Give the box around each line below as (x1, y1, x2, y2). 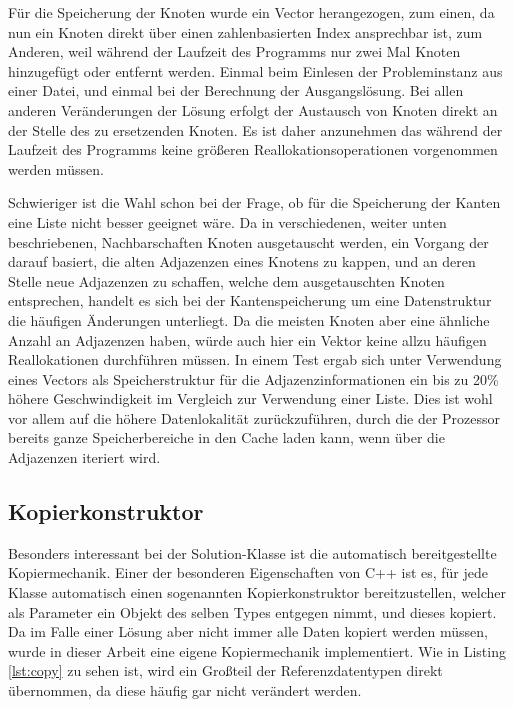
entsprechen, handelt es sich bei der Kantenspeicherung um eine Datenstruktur (8, 290, 492, 311)
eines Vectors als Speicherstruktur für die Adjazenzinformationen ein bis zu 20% (8, 368, 499, 389)
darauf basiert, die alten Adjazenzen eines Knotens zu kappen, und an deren (8, 251, 476, 272)
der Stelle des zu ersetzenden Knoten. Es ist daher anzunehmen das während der (8, 119, 503, 140)
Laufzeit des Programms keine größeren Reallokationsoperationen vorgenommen (8, 139, 498, 160)
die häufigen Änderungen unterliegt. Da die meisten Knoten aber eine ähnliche (8, 309, 490, 330)
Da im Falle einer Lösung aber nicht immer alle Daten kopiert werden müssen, (8, 621, 488, 642)
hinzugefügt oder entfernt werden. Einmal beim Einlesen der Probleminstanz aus (8, 60, 503, 81)
